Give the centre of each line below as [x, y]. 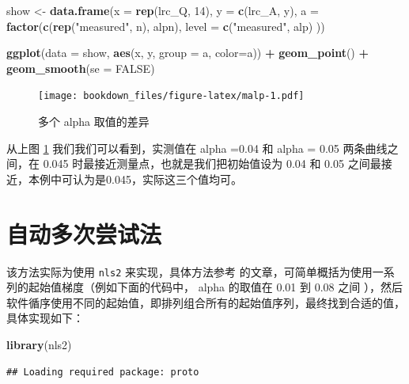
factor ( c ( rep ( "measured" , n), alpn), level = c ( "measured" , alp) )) [166, 26]
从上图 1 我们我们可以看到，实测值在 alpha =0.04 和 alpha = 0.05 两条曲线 [197, 148]
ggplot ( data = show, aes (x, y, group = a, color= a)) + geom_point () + [187, 53]
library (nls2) [39, 344]
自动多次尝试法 [84, 233]
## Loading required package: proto [103, 372]
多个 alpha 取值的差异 [94, 122]
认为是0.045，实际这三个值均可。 [157, 179]
